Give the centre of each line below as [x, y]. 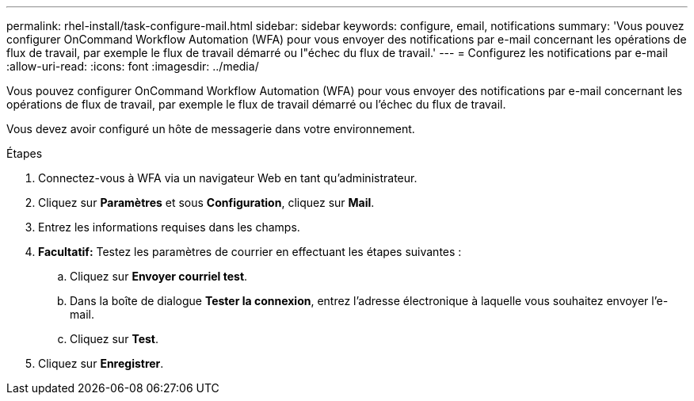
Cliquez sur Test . [114, 339]
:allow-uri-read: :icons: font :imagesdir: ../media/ [133, 66]
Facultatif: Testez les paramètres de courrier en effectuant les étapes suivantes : [250, 252]
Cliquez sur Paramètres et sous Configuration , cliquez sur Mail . [206, 202]
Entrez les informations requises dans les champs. [169, 227]
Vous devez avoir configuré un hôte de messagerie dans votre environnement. [211, 129]
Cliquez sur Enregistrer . [101, 363]
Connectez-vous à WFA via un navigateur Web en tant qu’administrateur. [228, 178]
